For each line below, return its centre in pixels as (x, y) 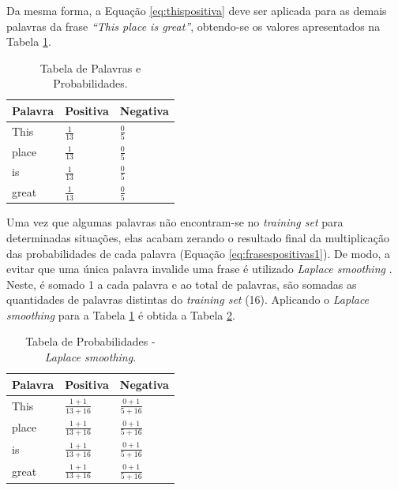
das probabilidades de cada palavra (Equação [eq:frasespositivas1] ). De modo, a (198, 253)
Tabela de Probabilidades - (90, 341)
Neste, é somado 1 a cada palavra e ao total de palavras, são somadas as (182, 284)
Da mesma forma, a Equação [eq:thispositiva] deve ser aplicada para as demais (197, 10)
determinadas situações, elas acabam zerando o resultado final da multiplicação (198, 237)
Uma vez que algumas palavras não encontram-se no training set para (175, 222)
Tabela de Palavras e (90, 67)
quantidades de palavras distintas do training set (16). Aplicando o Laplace (188, 299)
